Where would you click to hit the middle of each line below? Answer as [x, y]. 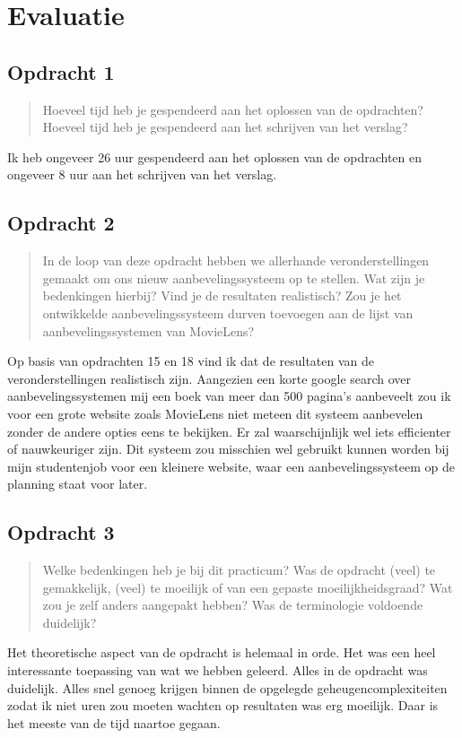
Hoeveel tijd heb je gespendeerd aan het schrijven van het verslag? [225, 127]
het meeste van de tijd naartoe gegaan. [114, 722]
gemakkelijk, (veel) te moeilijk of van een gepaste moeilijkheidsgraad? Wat [248, 587]
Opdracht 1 [61, 71]
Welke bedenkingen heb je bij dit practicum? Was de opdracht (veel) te [239, 570]
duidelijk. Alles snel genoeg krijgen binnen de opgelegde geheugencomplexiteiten [227, 687]
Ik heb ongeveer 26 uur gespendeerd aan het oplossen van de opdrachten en [214, 156]
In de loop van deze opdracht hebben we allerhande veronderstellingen [236, 260]
